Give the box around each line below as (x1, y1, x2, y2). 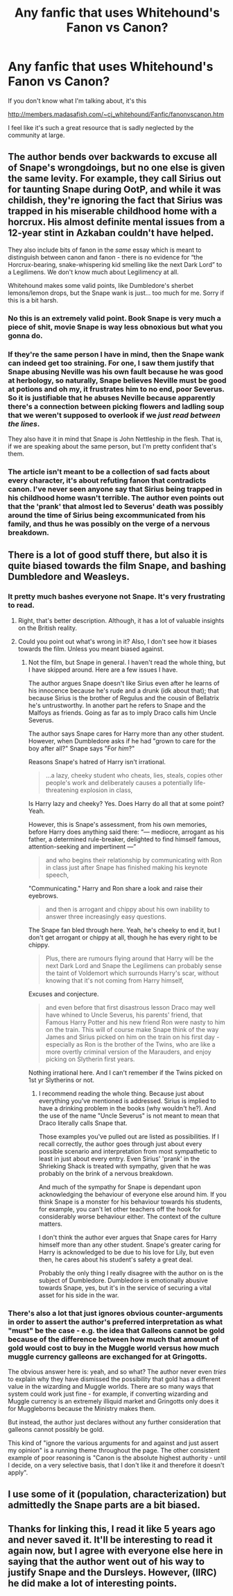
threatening (45, 786, 79, 794)
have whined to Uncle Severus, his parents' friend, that (45, 1010, 203, 1019)
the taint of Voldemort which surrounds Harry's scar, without (45, 969, 219, 977)
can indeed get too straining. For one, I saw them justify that (8, 358, 214, 368)
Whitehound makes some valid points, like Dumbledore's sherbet (8, 281, 193, 289)
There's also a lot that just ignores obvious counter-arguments (8, 1308, 223, 1318)
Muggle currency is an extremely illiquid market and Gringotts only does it (8, 1396, 219, 1405)
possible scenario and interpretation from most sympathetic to (38, 1147, 217, 1155)
